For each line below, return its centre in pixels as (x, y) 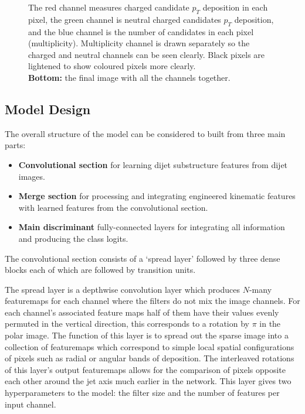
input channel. (30, 404)
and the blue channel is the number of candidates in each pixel (141, 31)
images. (32, 176)
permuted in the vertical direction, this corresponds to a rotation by (127, 324)
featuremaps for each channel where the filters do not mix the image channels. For (152, 301)
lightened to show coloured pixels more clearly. (112, 66)
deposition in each (235, 7)
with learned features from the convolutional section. (113, 207)
